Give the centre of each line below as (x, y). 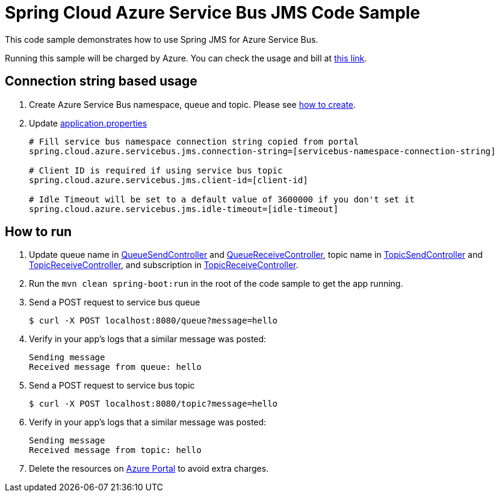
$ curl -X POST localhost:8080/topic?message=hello (153, 404)
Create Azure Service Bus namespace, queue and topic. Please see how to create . (193, 104)
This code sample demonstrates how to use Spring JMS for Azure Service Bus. (162, 39)
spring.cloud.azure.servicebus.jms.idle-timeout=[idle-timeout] (184, 209)
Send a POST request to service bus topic (112, 386)
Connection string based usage (101, 81)
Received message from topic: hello (115, 450)
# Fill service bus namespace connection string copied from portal (194, 141)
